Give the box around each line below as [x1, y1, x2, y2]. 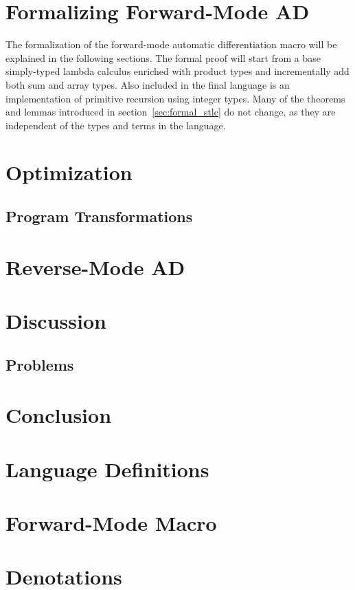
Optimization [5, 158, 133, 186]
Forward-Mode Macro [5, 508, 217, 536]
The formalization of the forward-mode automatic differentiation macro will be [5, 37, 337, 52]
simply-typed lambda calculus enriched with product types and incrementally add [5, 64, 350, 78]
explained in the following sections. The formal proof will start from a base [5, 50, 321, 65]
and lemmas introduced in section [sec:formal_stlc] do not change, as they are [5, 105, 336, 119]
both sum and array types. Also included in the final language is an [5, 77, 290, 91]
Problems [5, 353, 74, 375]
